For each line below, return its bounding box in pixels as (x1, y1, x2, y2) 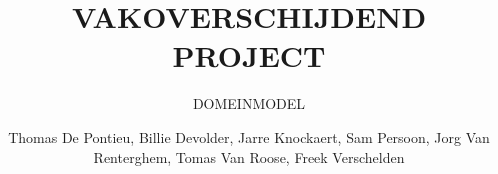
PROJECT (172, 35, 326, 76)
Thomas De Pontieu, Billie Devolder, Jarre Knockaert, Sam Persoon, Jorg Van (8, 126, 490, 147)
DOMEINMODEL (192, 93, 306, 114)
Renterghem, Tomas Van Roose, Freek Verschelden (93, 146, 405, 167)
